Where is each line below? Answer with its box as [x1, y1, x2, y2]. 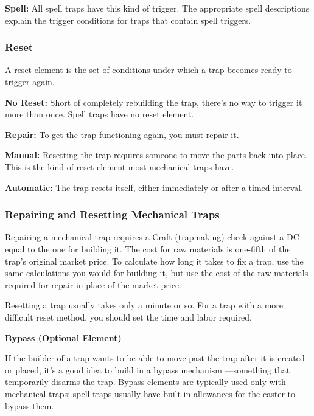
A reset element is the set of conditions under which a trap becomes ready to [5, 63, 292, 76]
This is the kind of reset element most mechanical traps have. [5, 160, 234, 173]
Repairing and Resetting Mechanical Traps [5, 207, 220, 222]
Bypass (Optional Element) [5, 331, 122, 344]
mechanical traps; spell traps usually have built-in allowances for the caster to [5, 387, 295, 400]
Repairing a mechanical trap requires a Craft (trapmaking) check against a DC [5, 231, 299, 243]
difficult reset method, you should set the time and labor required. [5, 310, 253, 323]
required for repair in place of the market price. [5, 278, 182, 291]
